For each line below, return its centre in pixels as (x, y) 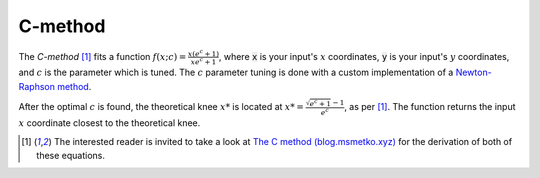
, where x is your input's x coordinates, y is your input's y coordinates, (364, 56)
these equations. (70, 156)
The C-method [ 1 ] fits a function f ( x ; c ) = (102, 56)
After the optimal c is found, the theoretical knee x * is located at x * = (161, 106)
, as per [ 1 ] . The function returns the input (429, 106)
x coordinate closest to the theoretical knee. (109, 123)
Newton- (473, 72)
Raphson (36, 86)
